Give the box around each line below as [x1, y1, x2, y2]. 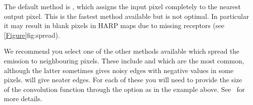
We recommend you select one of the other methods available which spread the [4, 46, 239, 56]
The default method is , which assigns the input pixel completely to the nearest [4, 1, 241, 11]
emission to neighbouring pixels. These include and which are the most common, [4, 55, 244, 65]
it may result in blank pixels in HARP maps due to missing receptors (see [4, 20, 224, 30]
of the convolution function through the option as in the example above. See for [4, 84, 245, 94]
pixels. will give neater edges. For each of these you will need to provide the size [4, 75, 242, 85]
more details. [4, 93, 42, 104]
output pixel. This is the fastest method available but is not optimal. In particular [4, 11, 249, 21]
